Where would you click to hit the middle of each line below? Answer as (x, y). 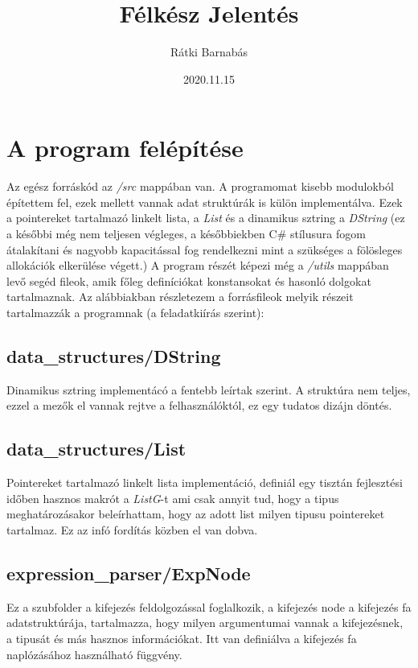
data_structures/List (96, 449)
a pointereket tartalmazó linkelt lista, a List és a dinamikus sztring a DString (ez (206, 218)
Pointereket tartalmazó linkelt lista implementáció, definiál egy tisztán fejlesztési (205, 482)
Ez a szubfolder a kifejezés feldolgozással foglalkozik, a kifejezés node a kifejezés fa (209, 606)
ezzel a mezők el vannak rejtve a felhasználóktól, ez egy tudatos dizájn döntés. (199, 405)
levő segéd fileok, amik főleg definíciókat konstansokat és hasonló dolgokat (189, 280)
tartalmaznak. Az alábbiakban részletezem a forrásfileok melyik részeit (180, 297)
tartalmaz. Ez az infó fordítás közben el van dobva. (132, 529)
